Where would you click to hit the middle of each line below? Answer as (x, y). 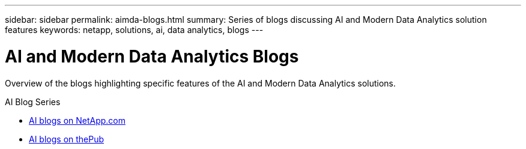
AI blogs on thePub (67, 139)
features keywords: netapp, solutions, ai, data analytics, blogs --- (134, 30)
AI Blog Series (33, 102)
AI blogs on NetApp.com (77, 120)
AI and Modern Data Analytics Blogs (152, 56)
